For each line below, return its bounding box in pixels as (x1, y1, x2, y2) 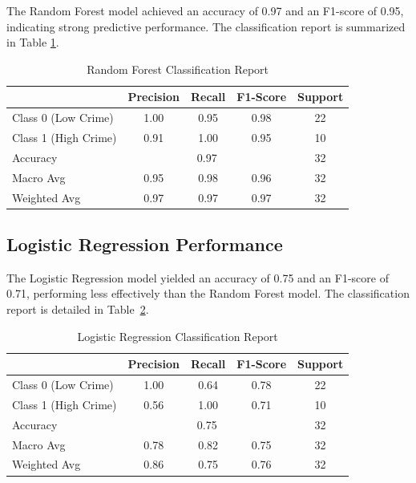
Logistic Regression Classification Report (77, 327, 278, 344)
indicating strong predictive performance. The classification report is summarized (6, 18, 406, 34)
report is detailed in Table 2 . (6, 301, 149, 318)
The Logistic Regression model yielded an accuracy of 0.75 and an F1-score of (6, 269, 389, 286)
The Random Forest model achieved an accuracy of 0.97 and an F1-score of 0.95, (6, 2, 404, 18)
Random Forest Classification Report (87, 60, 269, 77)
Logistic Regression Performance (6, 232, 283, 257)
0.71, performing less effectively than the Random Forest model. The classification (6, 285, 410, 302)
